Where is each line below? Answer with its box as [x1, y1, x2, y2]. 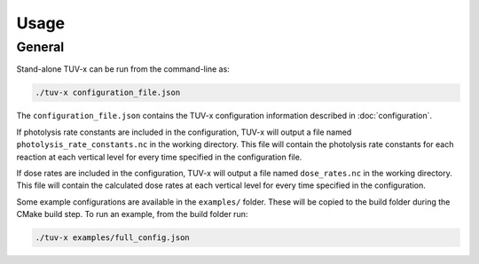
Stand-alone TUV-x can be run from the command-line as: [16, 64, 230, 74]
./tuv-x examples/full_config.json [35, 233, 190, 243]
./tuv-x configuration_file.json [35, 88, 181, 97]
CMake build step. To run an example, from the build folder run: [16, 209, 248, 220]
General [16, 39, 65, 55]
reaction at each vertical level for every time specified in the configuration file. [16, 151, 302, 162]
